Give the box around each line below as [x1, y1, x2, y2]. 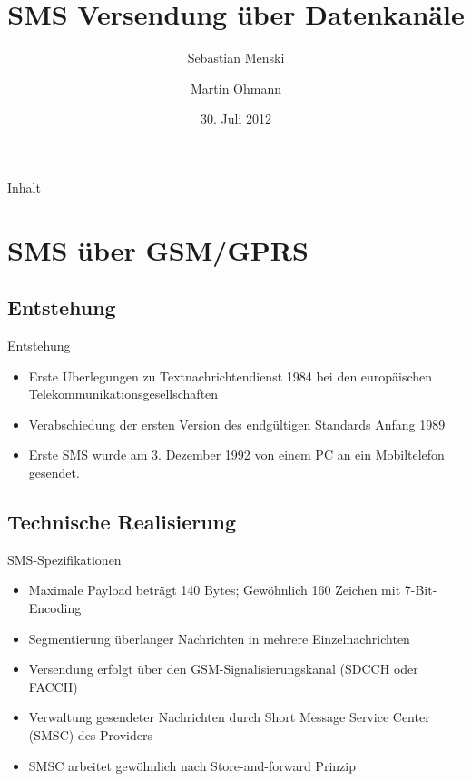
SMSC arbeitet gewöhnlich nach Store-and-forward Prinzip [28, 756, 356, 775]
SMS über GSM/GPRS [7, 231, 309, 268]
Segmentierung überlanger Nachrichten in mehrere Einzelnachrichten [28, 628, 410, 648]
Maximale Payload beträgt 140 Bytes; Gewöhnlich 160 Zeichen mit [28, 580, 401, 599]
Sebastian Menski [187, 48, 285, 67]
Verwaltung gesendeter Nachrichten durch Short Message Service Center [28, 707, 430, 727]
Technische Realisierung [7, 508, 237, 536]
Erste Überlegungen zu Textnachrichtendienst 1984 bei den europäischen [28, 366, 433, 385]
